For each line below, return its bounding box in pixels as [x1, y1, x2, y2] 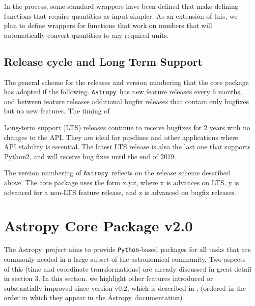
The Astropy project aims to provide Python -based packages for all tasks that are [4, 244, 251, 254]
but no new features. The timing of [4, 106, 110, 116]
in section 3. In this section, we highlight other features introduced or [4, 273, 213, 283]
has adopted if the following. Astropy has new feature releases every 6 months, [4, 86, 242, 97]
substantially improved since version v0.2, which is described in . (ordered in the [4, 282, 246, 293]
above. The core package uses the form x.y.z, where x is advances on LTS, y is [4, 177, 239, 188]
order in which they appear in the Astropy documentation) [4, 292, 183, 303]
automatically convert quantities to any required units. [4, 29, 169, 40]
